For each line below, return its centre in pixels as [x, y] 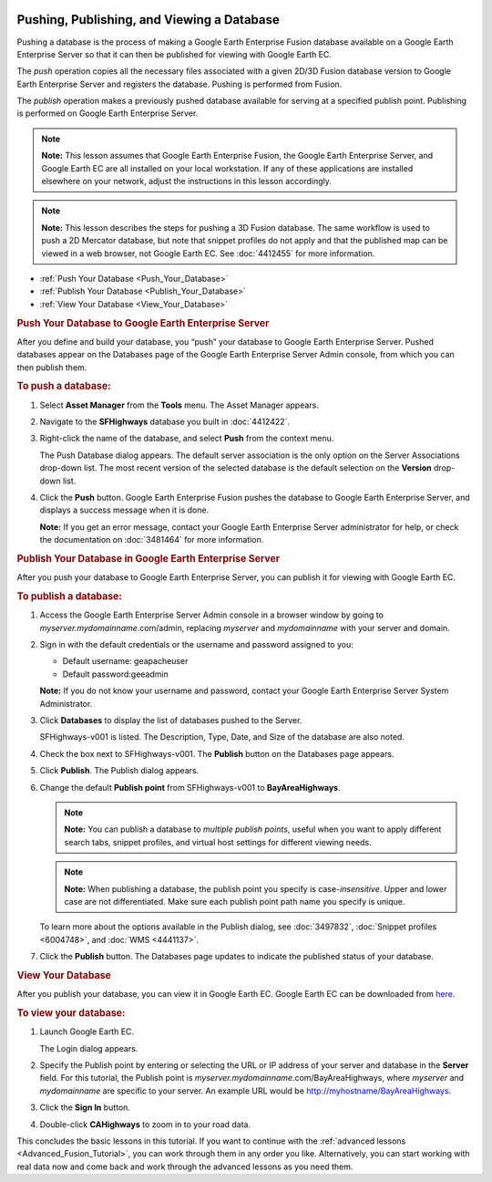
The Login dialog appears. [89, 1048]
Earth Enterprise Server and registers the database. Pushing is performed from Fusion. [179, 84]
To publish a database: [70, 596]
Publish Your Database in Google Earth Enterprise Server [149, 558]
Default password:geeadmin [115, 674]
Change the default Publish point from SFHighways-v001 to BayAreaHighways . [190, 787]
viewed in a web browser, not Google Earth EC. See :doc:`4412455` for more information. [208, 253]
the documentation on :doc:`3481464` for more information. [152, 540]
